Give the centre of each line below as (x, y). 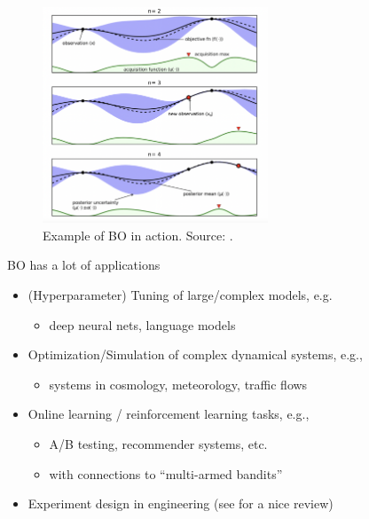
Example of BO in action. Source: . (138, 235)
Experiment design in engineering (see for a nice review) (181, 503)
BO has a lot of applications (84, 265)
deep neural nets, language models (142, 324)
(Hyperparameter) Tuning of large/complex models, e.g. (180, 294)
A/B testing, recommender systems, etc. (158, 443)
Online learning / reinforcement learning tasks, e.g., (169, 414)
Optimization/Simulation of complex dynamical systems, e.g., (195, 354)
